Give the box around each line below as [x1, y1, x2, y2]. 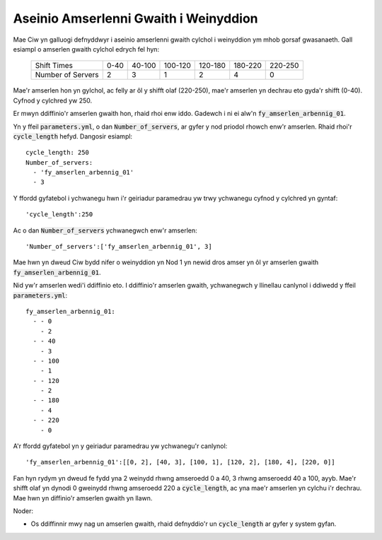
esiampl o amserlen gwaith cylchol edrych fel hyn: [13, 45, 159, 53]
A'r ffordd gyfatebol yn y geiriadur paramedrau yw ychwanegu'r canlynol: [13, 442, 228, 450]
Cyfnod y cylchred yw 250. [13, 96, 93, 105]
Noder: [13, 507, 33, 515]
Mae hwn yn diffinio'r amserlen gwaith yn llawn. [13, 493, 153, 502]
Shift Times [35, 61, 74, 71]
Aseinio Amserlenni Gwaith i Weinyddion [13, 11, 258, 26]
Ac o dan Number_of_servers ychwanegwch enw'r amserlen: [13, 226, 197, 235]
